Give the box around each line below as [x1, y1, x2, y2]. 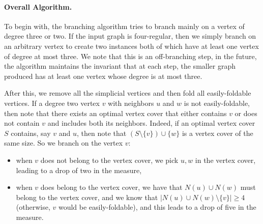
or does [235, 107, 257, 118]
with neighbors [108, 97, 154, 108]
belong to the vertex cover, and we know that [16, 191, 158, 202]
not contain [4, 118, 40, 128]
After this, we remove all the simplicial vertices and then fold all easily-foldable [4, 88, 251, 98]
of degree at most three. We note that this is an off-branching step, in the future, [4, 50, 257, 61]
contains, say [11, 127, 51, 138]
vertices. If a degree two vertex [4, 97, 100, 108]
